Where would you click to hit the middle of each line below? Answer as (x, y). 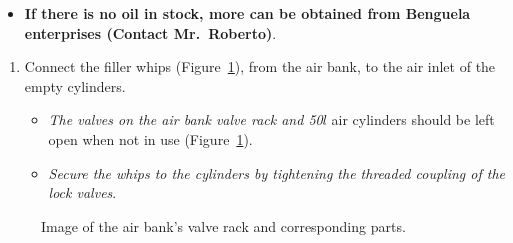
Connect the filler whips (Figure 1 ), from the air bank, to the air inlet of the (260, 66)
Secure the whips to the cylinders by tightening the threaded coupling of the (276, 172)
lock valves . (82, 192)
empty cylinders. (75, 85)
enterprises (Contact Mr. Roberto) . (150, 32)
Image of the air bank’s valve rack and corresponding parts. (223, 225)
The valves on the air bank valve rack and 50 (185, 119)
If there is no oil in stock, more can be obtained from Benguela (247, 13)
